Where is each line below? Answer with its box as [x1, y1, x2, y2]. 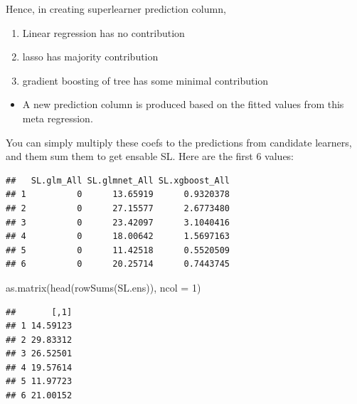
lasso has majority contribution [22, 49, 159, 64]
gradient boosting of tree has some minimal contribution [22, 73, 269, 87]
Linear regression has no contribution [22, 25, 185, 40]
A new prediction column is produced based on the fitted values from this [22, 97, 344, 112]
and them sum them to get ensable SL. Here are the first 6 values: [6, 149, 294, 164]
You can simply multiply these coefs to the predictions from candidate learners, [6, 134, 352, 149]
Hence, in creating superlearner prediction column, [6, 1, 226, 16]
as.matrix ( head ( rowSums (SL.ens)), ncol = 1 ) [6, 280, 201, 294]
